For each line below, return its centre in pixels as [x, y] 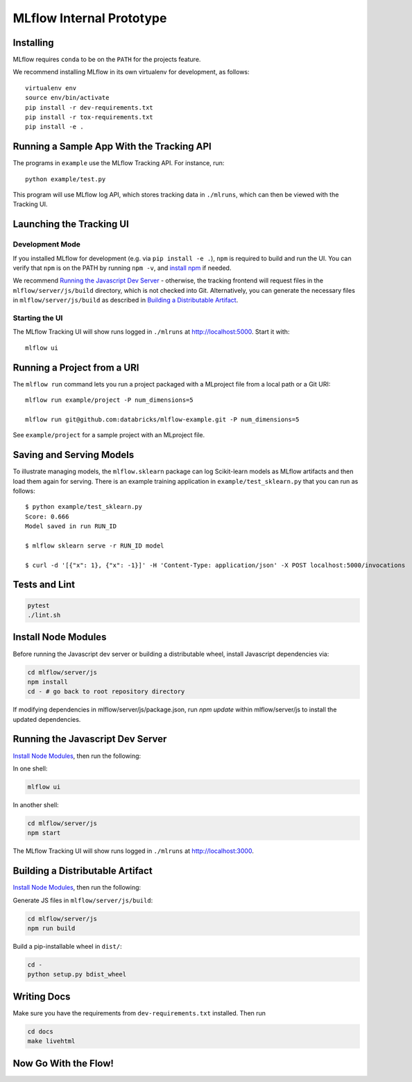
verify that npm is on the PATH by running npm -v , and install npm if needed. [122, 268]
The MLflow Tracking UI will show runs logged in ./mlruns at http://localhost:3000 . [134, 851]
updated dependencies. [47, 719]
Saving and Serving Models [74, 455]
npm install [48, 682]
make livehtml [51, 1041]
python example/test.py [66, 179]
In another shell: [36, 804]
